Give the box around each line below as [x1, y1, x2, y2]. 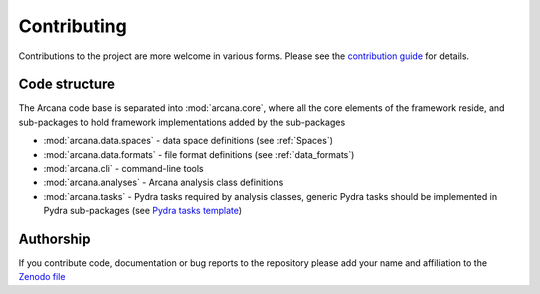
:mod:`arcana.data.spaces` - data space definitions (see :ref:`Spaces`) [43, 135, 334, 147]
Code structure [18, 76, 115, 93]
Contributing [18, 15, 127, 37]
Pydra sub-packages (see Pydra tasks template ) [43, 205, 243, 217]
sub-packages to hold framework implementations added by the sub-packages [18, 116, 346, 128]
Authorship [18, 231, 91, 247]
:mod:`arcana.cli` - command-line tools [43, 163, 204, 175]
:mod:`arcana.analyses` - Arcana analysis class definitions [43, 176, 284, 189]
